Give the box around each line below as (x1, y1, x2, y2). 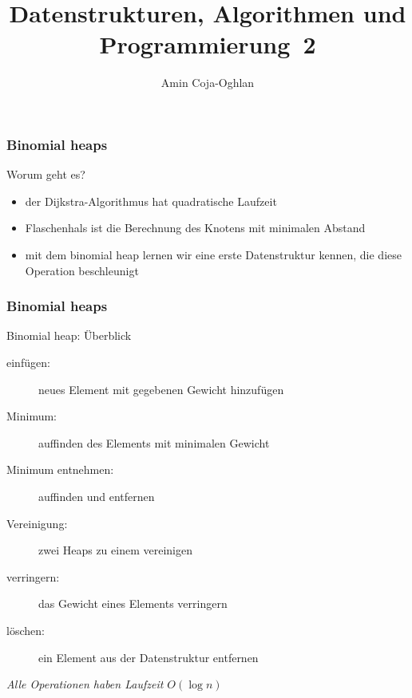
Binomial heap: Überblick (6, 327, 132, 344)
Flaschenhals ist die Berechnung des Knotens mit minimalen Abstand (25, 219, 366, 236)
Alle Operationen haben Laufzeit (6, 676, 164, 692)
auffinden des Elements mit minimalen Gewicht (38, 434, 270, 451)
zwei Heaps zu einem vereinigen (38, 542, 192, 558)
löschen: (6, 621, 45, 638)
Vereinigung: (6, 515, 68, 531)
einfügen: (6, 353, 50, 370)
